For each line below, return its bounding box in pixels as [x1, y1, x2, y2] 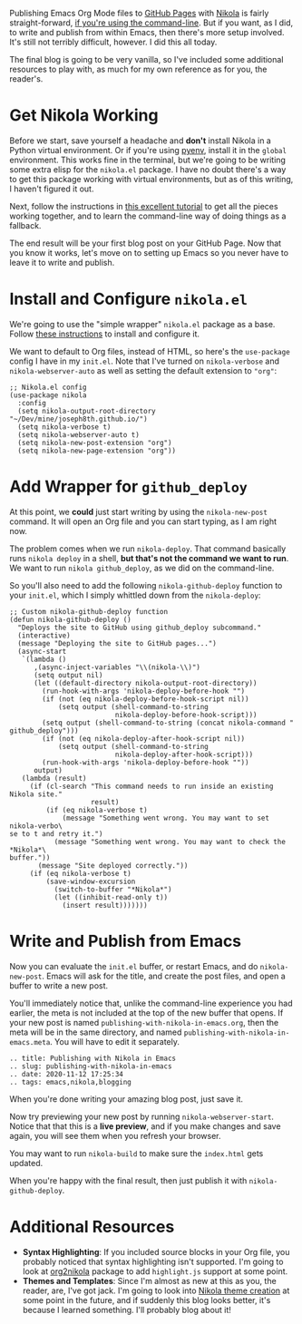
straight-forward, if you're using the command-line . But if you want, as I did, [9, 17, 294, 28]
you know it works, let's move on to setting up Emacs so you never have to [9, 247, 288, 258]
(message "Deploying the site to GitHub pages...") [17, 638, 218, 647]
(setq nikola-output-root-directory [17, 406, 156, 415]
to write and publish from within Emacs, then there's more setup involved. [9, 27, 285, 37]
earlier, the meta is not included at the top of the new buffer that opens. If [9, 1007, 284, 1018]
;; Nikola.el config [9, 383, 88, 392]
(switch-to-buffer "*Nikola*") [54, 884, 172, 894]
